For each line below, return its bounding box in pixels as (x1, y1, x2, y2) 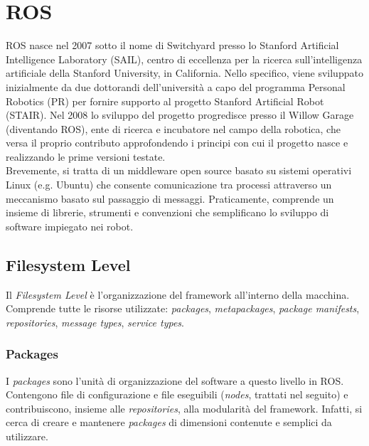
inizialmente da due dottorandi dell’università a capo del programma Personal (6, 79, 346, 94)
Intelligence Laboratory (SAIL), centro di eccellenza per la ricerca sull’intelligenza (6, 51, 363, 66)
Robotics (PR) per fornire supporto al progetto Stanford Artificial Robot (6, 93, 324, 108)
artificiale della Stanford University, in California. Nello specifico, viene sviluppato (6, 65, 363, 80)
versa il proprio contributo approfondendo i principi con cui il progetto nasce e (6, 135, 348, 150)
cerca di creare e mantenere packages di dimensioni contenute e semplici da (6, 415, 332, 430)
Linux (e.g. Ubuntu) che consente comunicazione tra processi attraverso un (6, 177, 332, 192)
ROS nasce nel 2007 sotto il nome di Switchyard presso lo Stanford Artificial (6, 38, 339, 53)
